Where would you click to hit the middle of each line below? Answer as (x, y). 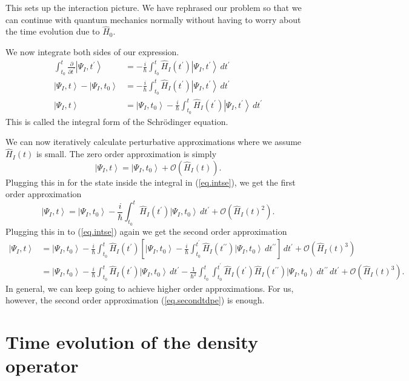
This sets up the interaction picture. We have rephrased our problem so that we (154, 7)
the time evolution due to (53, 31)
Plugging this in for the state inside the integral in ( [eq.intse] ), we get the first (151, 182)
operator (42, 366)
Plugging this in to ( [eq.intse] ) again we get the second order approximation (146, 231)
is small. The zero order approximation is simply (126, 154)
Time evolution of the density (132, 341)
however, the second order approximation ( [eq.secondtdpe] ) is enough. (135, 300)
